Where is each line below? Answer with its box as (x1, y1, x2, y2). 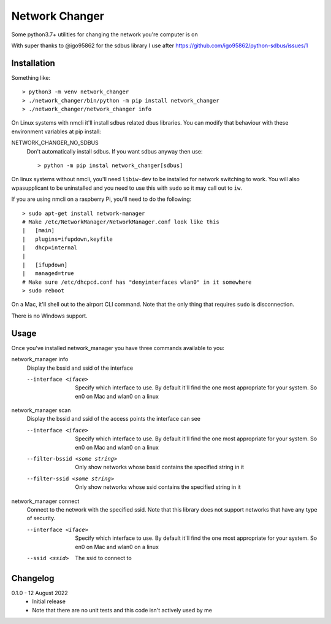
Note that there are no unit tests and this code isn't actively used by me (32, 606, 213, 614)
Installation (11, 58, 55, 68)
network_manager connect (11, 497, 80, 505)
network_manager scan (11, 407, 71, 414)
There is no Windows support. (11, 312, 88, 319)
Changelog (11, 573, 55, 583)
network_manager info (11, 356, 69, 363)
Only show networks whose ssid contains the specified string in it (75, 483, 242, 491)
